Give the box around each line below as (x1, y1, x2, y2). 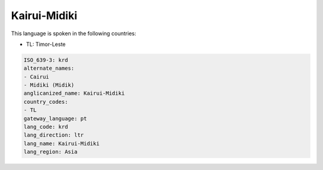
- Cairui (23, 73, 50, 80)
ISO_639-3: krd (23, 57, 68, 63)
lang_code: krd (23, 123, 68, 131)
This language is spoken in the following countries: (11, 30, 136, 37)
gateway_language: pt (23, 115, 87, 122)
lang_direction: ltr (23, 132, 84, 138)
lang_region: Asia (23, 149, 78, 155)
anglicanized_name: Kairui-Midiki (23, 90, 125, 97)
